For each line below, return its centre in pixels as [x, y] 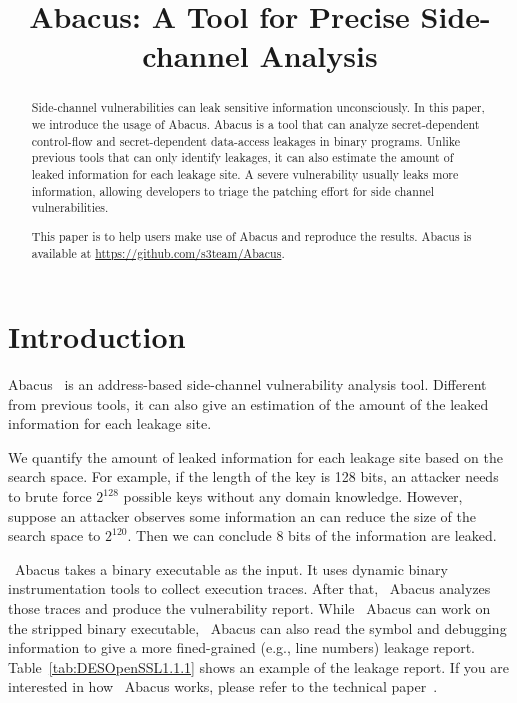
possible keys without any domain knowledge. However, [293, 496]
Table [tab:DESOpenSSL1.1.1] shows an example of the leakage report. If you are [259, 666]
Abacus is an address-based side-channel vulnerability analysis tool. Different [247, 384]
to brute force [50, 496]
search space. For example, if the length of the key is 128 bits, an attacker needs [253, 476]
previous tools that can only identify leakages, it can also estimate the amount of [242, 157]
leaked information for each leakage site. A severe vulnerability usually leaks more [245, 173]
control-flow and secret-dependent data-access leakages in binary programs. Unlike [246, 140]
